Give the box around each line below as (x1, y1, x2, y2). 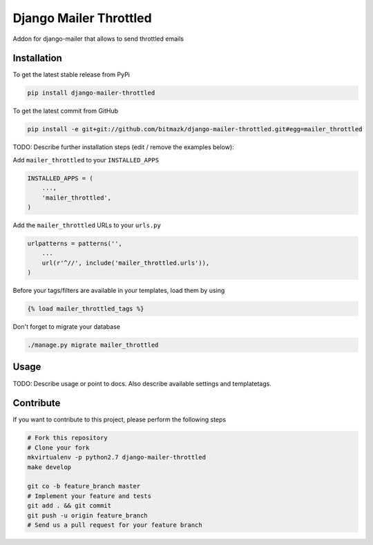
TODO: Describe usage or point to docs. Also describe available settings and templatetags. (12, 379, 272, 388)
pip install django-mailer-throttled (27, 89, 155, 97)
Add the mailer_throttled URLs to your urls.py (12, 221, 162, 229)
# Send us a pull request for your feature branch (27, 521, 203, 528)
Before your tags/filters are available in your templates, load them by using (12, 287, 225, 295)
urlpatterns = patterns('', (27, 239, 122, 247)
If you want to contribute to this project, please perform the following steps (12, 415, 227, 424)
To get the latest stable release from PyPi (12, 70, 131, 79)
